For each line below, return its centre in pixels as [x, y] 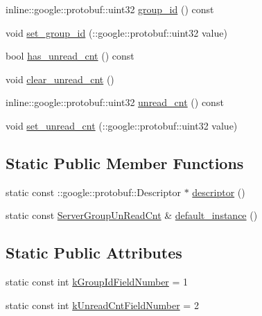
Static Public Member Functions [125, 163]
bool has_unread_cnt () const [70, 56]
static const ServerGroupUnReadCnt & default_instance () [132, 215]
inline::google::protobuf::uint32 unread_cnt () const [115, 102]
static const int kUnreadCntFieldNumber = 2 [102, 305]
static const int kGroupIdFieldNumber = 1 [97, 282]
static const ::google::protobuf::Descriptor [93, 192]
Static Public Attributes [94, 253]
